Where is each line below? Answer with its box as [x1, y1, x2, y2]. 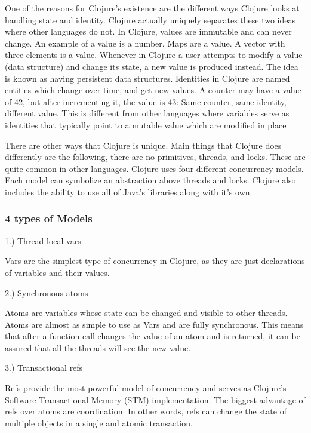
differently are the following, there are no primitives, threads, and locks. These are [5, 151, 306, 163]
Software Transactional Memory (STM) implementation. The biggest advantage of [5, 393, 306, 406]
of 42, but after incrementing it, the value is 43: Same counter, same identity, [5, 95, 287, 108]
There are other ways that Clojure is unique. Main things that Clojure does [5, 139, 282, 151]
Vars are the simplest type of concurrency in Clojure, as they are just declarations [5, 254, 305, 267]
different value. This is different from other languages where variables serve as [5, 107, 290, 119]
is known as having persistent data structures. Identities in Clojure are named [5, 72, 290, 84]
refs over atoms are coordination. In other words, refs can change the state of [5, 405, 287, 417]
